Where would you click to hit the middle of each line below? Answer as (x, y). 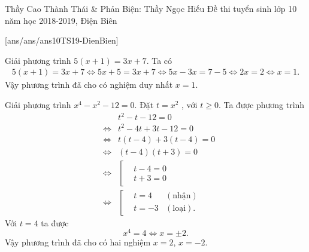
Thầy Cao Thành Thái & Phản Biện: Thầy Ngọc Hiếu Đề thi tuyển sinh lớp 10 (151, 8)
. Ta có (159, 60)
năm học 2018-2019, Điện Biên (61, 20)
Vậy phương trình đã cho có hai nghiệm (78, 242)
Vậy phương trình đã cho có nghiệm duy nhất (89, 84)
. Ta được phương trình (261, 105)
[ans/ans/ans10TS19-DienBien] (62, 40)
